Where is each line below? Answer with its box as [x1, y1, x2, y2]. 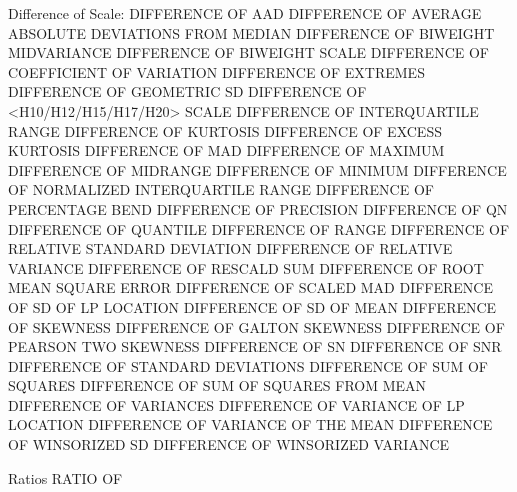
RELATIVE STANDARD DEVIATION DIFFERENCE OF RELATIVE [8, 238, 453, 259]
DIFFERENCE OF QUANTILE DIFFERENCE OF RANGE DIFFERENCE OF [8, 218, 510, 239]
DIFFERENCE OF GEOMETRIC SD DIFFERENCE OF [8, 81, 367, 102]
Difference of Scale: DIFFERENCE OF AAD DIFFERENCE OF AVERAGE [8, 3, 482, 23]
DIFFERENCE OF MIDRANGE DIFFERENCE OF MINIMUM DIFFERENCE [8, 159, 507, 180]
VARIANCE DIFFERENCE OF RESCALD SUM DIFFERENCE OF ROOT [8, 257, 484, 278]
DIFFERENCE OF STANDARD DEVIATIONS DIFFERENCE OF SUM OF [8, 355, 488, 376]
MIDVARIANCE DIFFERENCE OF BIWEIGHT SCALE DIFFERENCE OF [8, 42, 489, 63]
